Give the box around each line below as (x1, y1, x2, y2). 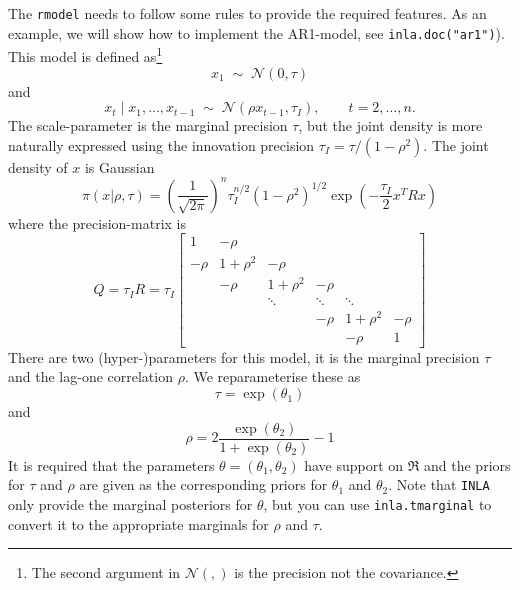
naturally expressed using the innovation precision (8, 134, 315, 155)
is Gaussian (84, 156, 155, 177)
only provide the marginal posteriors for (8, 493, 253, 514)
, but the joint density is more (298, 115, 483, 136)
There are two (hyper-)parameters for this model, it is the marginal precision (8, 346, 480, 367)
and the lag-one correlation (8, 366, 173, 387)
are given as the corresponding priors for (79, 474, 328, 495)
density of (8, 156, 68, 177)
